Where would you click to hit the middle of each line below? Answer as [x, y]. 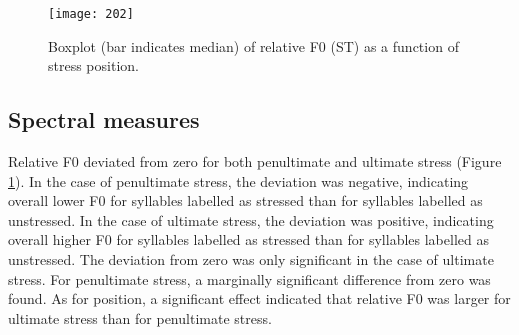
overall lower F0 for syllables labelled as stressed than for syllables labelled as [245, 200]
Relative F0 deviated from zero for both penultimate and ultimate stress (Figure [255, 161]
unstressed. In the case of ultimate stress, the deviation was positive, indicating [251, 219]
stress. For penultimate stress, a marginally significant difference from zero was [249, 278]
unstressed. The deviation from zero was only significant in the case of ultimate [251, 259]
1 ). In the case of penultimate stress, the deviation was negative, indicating [238, 180]
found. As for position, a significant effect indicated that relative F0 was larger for [259, 298]
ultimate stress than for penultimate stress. [140, 317]
